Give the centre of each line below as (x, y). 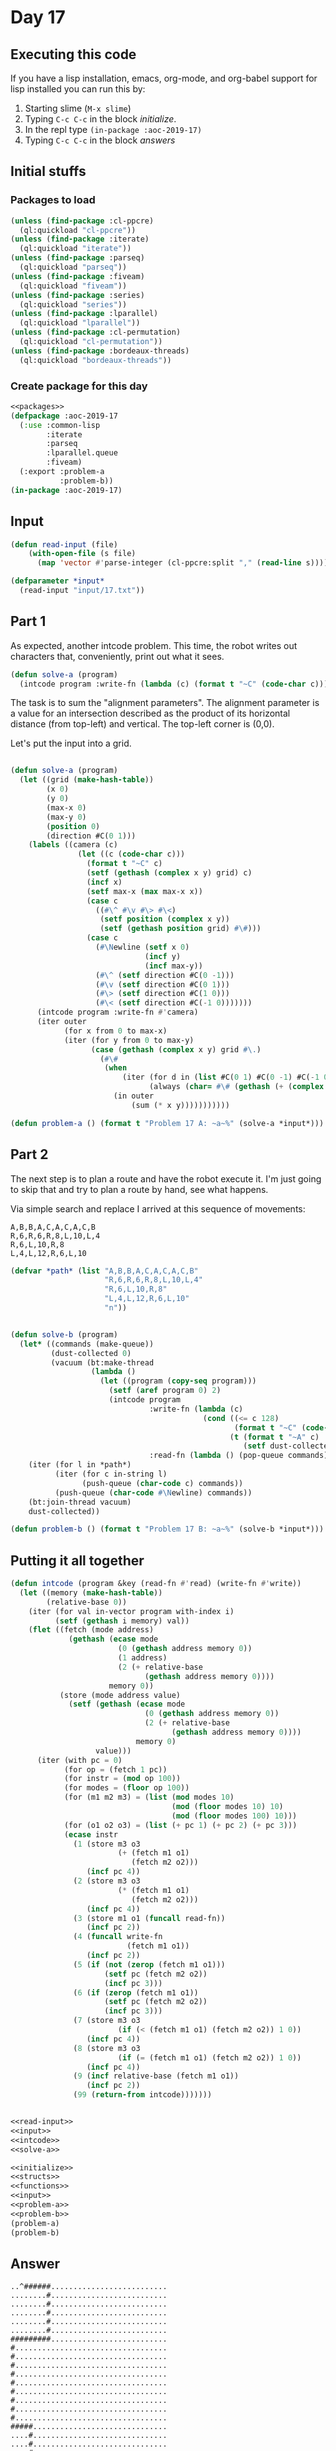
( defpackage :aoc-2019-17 (64, 416)
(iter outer (61, 1022)
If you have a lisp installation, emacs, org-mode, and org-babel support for (164, 78)
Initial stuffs (48, 171)
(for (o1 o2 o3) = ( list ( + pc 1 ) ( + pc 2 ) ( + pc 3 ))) (180, 1825)
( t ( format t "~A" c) (274, 1437)
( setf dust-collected (288, 1446)
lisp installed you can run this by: (78, 89)
